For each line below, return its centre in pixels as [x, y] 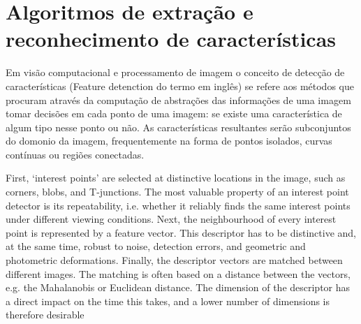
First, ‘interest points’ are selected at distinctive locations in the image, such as [176, 178]
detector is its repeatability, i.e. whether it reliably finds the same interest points [178, 205]
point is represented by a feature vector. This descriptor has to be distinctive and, [181, 232]
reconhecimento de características [171, 39]
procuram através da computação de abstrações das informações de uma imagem [178, 100]
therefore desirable [45, 315]
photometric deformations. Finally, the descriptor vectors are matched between [174, 260]
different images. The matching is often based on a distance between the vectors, [178, 273]
